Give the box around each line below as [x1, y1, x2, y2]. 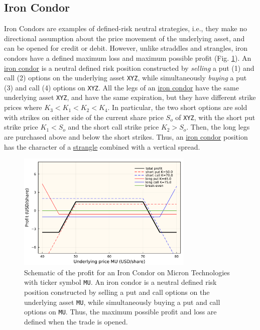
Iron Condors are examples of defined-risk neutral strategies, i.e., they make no [4, 23, 247, 34]
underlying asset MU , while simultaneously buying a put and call [24, 296, 220, 307]
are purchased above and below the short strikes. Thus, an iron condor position [4, 131, 248, 142]
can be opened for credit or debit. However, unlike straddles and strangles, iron [4, 43, 248, 53]
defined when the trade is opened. [24, 316, 128, 327]
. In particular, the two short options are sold [107, 102, 247, 113]
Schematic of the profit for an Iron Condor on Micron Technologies [24, 267, 230, 277]
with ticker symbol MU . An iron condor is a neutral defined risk [24, 277, 217, 287]
